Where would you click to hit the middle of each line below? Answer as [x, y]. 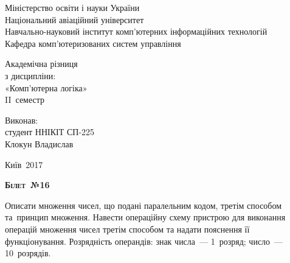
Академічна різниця [41, 64]
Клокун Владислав [39, 143]
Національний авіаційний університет [74, 19]
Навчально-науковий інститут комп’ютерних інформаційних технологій [136, 31]
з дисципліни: [30, 75]
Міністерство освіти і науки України [72, 7]
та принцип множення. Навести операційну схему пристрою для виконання [145, 217]
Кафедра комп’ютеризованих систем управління [93, 43]
